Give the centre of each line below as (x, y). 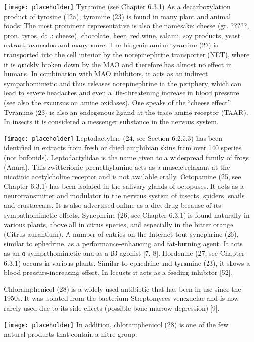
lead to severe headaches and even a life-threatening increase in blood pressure (122, 93)
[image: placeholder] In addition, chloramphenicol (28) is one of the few (116, 324)
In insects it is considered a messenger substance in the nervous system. (111, 122)
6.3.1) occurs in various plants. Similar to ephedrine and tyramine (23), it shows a (127, 262)
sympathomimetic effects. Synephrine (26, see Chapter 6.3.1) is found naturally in (127, 215)
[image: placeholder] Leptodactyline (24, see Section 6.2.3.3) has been (113, 138)
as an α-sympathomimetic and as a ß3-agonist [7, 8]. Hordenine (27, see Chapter (124, 253)
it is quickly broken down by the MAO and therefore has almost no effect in (118, 64)
